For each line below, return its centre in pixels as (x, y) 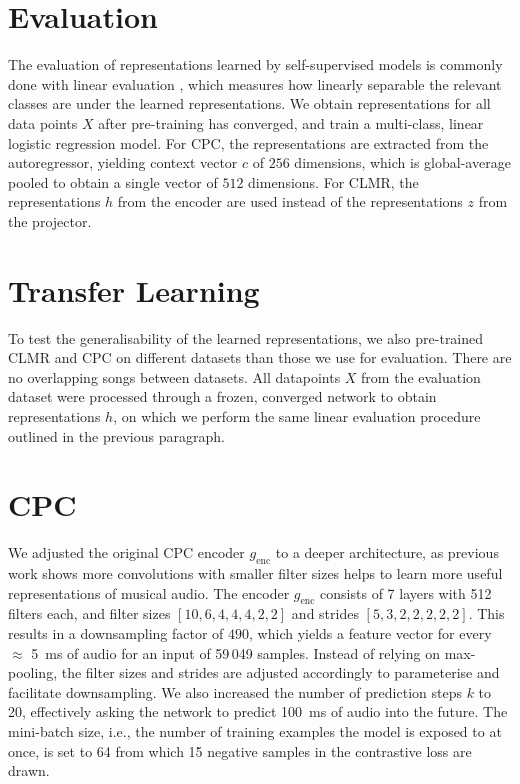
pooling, (33, 672)
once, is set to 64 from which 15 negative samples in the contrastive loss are (240, 750)
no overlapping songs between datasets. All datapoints (174, 376)
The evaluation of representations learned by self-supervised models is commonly (255, 64)
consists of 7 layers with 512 (406, 592)
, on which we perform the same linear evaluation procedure (297, 415)
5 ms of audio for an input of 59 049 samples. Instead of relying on (235, 652)
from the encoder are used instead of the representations (290, 201)
